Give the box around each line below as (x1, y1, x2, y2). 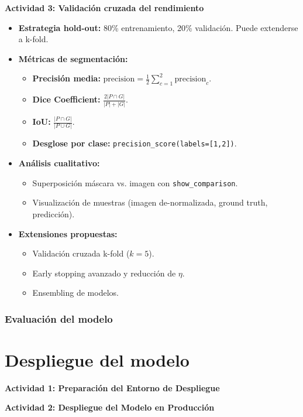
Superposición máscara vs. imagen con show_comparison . (32, 176, 238, 189)
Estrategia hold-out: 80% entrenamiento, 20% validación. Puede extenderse (18, 21, 298, 33)
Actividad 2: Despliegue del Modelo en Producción (5, 401, 215, 413)
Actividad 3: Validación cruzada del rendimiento (5, 2, 204, 13)
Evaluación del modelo (5, 311, 113, 326)
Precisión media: (32, 72, 101, 84)
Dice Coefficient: (32, 93, 101, 105)
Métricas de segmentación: (18, 52, 128, 64)
